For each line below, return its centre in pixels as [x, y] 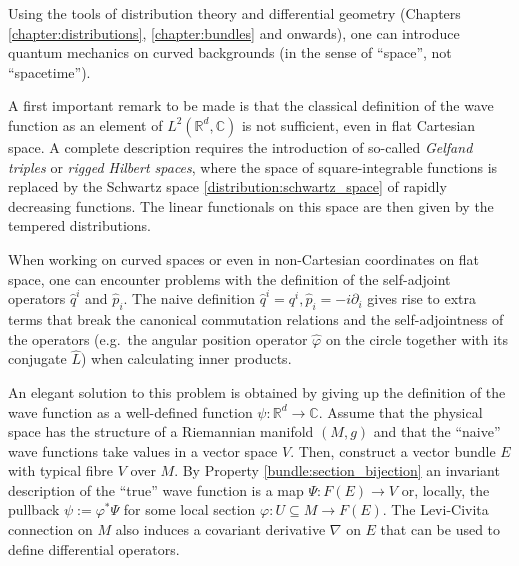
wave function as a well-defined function [130, 411]
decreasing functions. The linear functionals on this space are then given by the [251, 205]
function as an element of [85, 124]
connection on [50, 529]
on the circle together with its [417, 338]
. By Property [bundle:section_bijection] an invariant [337, 470]
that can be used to [440, 529]
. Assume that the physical [400, 411]
